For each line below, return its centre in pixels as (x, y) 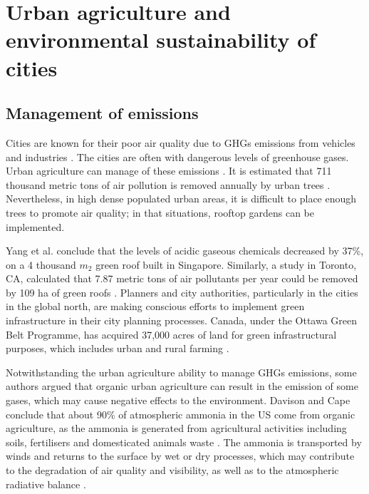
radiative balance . (46, 484)
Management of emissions (102, 113)
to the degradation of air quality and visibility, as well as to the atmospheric (172, 470)
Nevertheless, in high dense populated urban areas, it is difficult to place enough (181, 199)
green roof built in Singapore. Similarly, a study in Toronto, (226, 264)
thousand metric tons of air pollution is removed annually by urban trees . (168, 184)
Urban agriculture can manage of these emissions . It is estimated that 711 (169, 171)
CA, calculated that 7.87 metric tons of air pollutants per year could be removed (182, 278)
